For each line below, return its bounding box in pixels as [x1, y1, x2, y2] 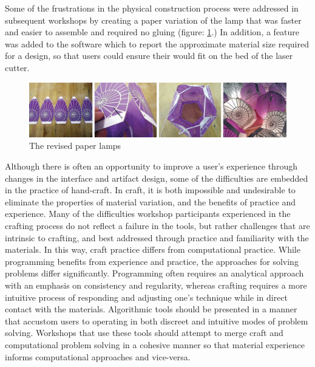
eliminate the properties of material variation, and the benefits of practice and [5, 195, 296, 208]
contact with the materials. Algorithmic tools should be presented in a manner [5, 303, 297, 315]
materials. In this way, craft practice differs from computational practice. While [5, 243, 300, 256]
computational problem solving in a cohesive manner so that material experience [5, 338, 305, 351]
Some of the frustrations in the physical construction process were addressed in [5, 2, 299, 14]
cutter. [5, 61, 30, 74]
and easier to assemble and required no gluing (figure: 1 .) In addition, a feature [5, 26, 300, 38]
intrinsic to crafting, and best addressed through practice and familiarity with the [5, 231, 309, 244]
